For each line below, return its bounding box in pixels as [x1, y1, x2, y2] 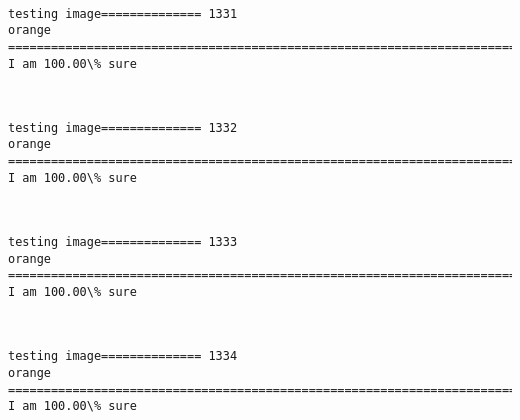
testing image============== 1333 [8, 235, 238, 250]
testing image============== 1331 [8, 6, 238, 21]
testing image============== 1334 [8, 349, 238, 364]
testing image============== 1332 [8, 120, 238, 135]
